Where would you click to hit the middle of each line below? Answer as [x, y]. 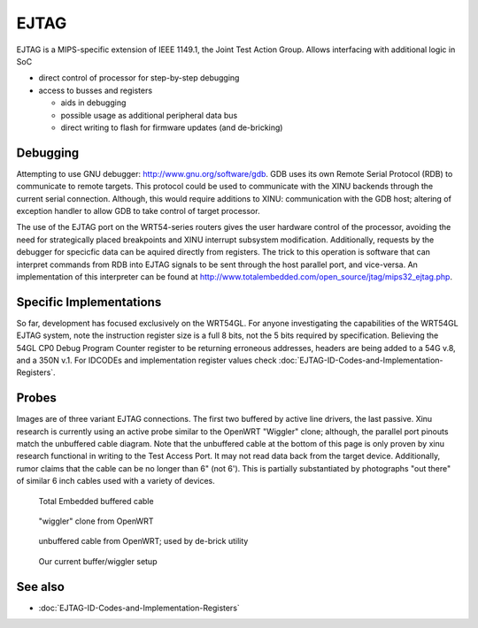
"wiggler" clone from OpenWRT [96, 521]
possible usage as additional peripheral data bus [149, 115]
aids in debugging [93, 103]
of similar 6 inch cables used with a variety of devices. [116, 481]
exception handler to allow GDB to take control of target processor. [138, 211]
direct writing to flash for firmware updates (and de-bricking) [172, 127]
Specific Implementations [89, 302]
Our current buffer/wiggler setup [98, 561]
